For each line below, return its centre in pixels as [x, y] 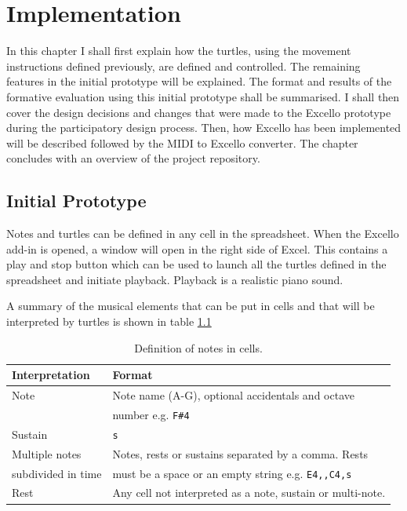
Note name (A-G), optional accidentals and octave [233, 395]
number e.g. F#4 [151, 414]
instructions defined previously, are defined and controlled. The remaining [184, 66]
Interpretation [51, 375]
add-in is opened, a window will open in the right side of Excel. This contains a [197, 248]
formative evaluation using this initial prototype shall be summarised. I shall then [203, 96]
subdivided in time [57, 473]
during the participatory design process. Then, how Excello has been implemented [204, 128]
